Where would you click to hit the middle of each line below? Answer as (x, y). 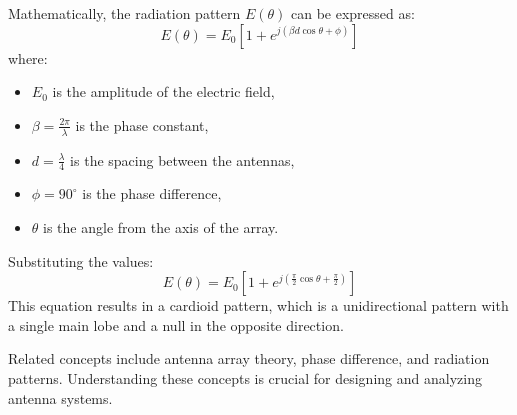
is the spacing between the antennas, (182, 159)
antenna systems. (60, 397)
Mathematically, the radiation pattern (124, 13)
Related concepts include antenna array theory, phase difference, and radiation (249, 358)
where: (28, 57)
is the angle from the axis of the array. (161, 227)
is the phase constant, (142, 124)
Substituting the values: (81, 260)
